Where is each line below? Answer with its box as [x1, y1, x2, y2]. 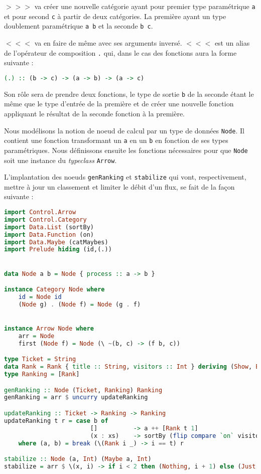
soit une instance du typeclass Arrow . [4, 154, 117, 165]
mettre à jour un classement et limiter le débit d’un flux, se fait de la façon [4, 181, 235, 192]
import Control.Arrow [4, 209, 76, 216]
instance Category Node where [4, 286, 105, 293]
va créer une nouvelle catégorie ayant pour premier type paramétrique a [34, 1, 255, 11]
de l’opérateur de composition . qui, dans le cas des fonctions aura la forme [4, 47, 237, 58]
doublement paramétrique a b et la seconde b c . [4, 21, 153, 31]
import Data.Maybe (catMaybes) [4, 238, 108, 246]
